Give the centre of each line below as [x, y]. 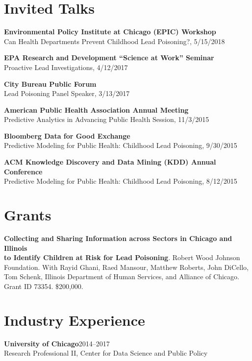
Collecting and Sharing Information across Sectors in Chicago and [118, 238]
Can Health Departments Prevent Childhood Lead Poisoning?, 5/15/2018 [114, 41]
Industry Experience [75, 320]
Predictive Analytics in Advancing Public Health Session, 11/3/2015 [107, 119]
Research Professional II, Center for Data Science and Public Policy [106, 353]
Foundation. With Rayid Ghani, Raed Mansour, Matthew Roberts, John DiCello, [126, 267]
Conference [23, 171]
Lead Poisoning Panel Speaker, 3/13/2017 [67, 93]
